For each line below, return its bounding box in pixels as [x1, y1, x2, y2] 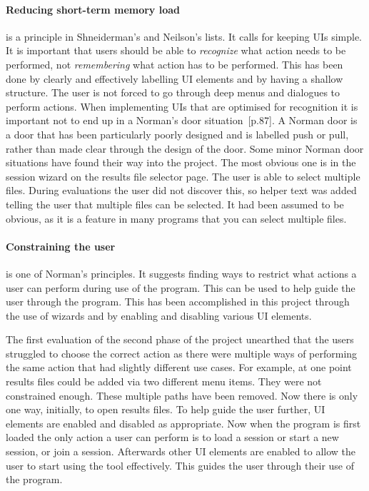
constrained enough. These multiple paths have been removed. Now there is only [6, 388, 358, 403]
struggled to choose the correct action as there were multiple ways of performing [6, 345, 358, 360]
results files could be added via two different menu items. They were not [6, 374, 322, 389]
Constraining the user [6, 238, 116, 253]
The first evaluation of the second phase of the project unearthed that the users [6, 332, 354, 347]
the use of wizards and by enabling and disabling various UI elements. [6, 308, 312, 323]
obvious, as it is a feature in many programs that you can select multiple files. [6, 211, 347, 226]
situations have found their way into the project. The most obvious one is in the [6, 155, 356, 170]
